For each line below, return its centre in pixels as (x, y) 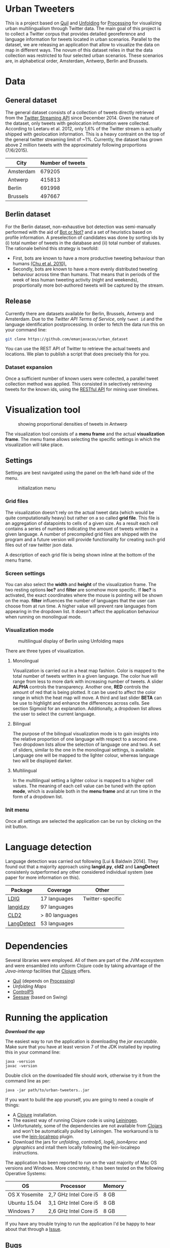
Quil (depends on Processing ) (44, 981)
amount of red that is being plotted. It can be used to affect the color (84, 692)
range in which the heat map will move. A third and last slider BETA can (87, 698)
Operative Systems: (26, 1174)
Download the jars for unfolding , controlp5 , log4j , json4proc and (80, 1142)
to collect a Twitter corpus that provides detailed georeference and (75, 34)
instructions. (26, 1153)
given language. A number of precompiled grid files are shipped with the (81, 534)
